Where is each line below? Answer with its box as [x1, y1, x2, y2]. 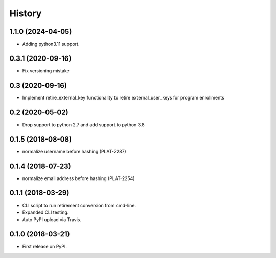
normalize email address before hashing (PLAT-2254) [22, 175, 135, 182]
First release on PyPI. [22, 244, 67, 250]
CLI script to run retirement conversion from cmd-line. [22, 202, 136, 208]
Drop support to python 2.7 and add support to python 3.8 [22, 121, 145, 128]
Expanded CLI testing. [22, 209, 69, 215]
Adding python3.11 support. [22, 41, 80, 47]
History [9, 8, 42, 19]
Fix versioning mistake [22, 67, 70, 74]
